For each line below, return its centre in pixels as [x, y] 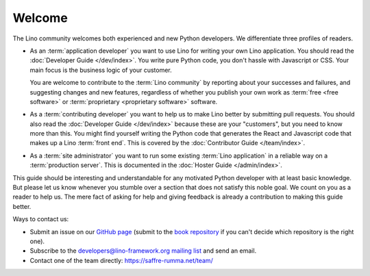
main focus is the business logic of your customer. [101, 70]
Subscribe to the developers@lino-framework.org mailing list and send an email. [143, 251]
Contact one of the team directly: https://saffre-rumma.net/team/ [122, 260]
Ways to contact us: [41, 219]
